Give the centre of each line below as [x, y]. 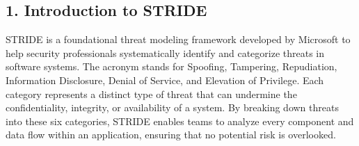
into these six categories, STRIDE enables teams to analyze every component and [180, 121]
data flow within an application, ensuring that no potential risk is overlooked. [171, 135]
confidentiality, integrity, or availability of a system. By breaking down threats [172, 107]
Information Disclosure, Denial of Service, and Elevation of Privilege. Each [165, 80]
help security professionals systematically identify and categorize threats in [165, 52]
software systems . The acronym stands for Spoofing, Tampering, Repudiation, [171, 66]
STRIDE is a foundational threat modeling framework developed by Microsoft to [178, 39]
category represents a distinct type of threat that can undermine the [151, 94]
